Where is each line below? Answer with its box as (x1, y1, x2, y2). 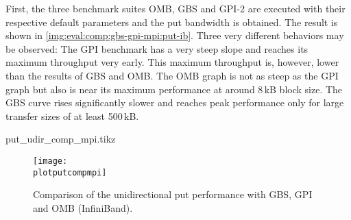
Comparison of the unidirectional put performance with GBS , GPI (33, 187, 313, 201)
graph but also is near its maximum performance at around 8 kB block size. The (5, 82, 343, 96)
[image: (33, 156, 68, 166)
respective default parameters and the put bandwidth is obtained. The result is (5, 14, 338, 29)
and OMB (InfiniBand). (33, 200, 133, 215)
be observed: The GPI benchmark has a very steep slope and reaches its (5, 41, 308, 56)
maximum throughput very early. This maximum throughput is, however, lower (5, 55, 339, 69)
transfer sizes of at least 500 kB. (5, 108, 139, 123)
